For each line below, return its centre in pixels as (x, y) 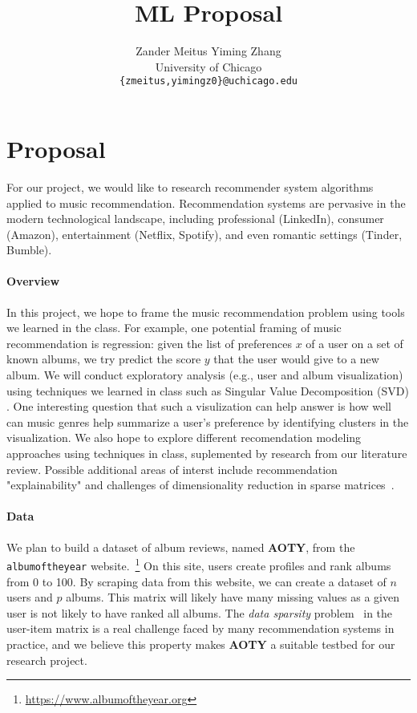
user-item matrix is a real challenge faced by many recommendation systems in (200, 628)
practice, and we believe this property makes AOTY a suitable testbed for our (201, 644)
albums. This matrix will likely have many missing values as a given (233, 597)
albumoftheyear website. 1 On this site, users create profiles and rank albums (199, 564)
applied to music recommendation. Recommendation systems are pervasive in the (206, 203)
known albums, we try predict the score (104, 359)
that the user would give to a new (296, 359)
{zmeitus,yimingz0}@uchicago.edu (208, 81)
